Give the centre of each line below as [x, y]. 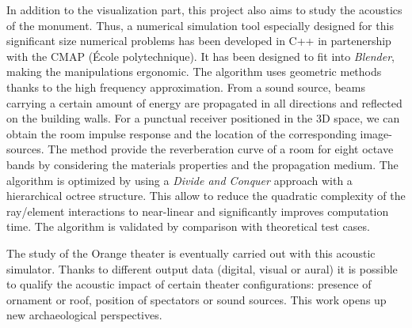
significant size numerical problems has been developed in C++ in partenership [199, 41]
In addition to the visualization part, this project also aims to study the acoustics [204, 9]
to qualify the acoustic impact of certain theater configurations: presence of [189, 284]
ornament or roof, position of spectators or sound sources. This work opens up [196, 299]
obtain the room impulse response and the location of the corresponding [181, 133]
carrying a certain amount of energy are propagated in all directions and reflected [204, 102]
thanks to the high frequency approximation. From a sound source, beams [186, 87]
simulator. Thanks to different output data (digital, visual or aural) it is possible [202, 268]
